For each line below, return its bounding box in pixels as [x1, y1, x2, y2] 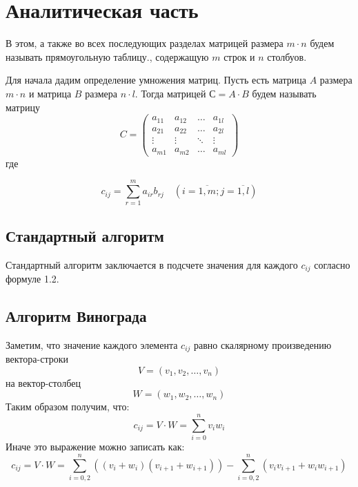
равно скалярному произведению [194, 337, 332, 352]
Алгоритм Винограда [6, 305, 147, 327]
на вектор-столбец [6, 375, 81, 390]
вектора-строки [6, 352, 68, 366]
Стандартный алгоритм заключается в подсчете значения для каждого [6, 257, 298, 271]
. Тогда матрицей [135, 86, 206, 100]
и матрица [28, 86, 72, 100]
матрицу [6, 99, 40, 114]
